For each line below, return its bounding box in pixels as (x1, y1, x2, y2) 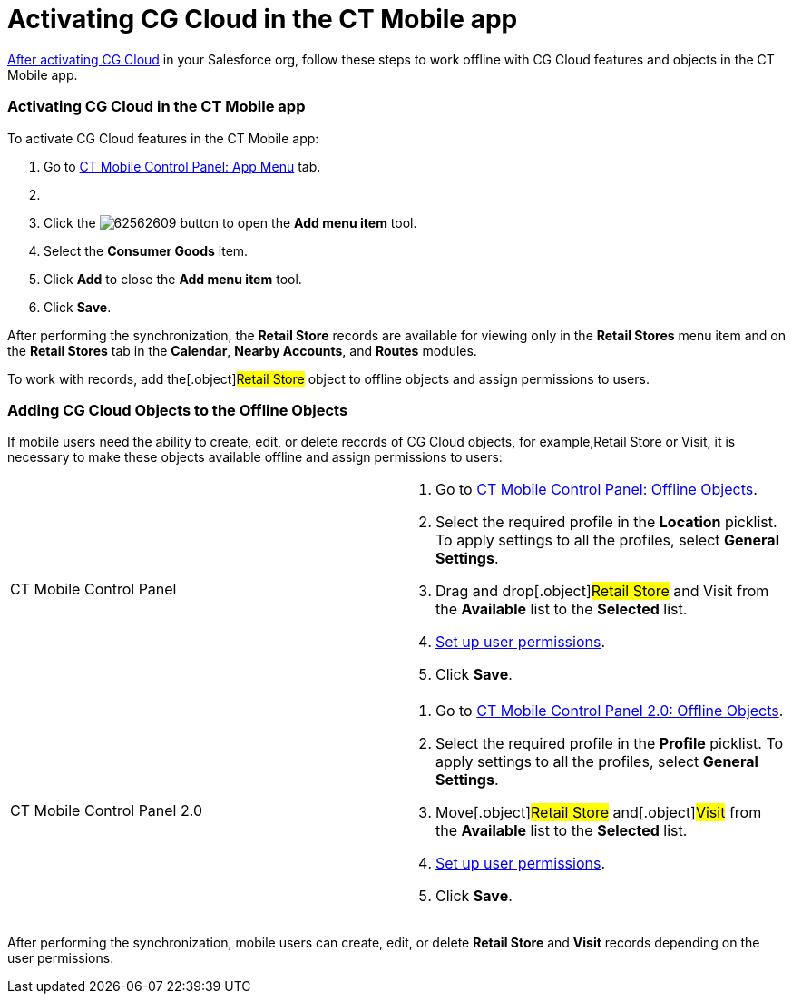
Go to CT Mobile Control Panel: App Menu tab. (44, 158, 321, 174)
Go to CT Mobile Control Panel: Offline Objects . (435, 480, 758, 499)
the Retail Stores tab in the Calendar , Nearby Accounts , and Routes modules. (7, 342, 477, 358)
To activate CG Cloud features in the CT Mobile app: (7, 130, 319, 146)
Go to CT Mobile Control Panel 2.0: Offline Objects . (435, 702, 784, 721)
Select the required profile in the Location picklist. (435, 513, 777, 532)
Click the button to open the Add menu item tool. (44, 214, 417, 231)
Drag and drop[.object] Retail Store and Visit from (435, 582, 769, 601)
